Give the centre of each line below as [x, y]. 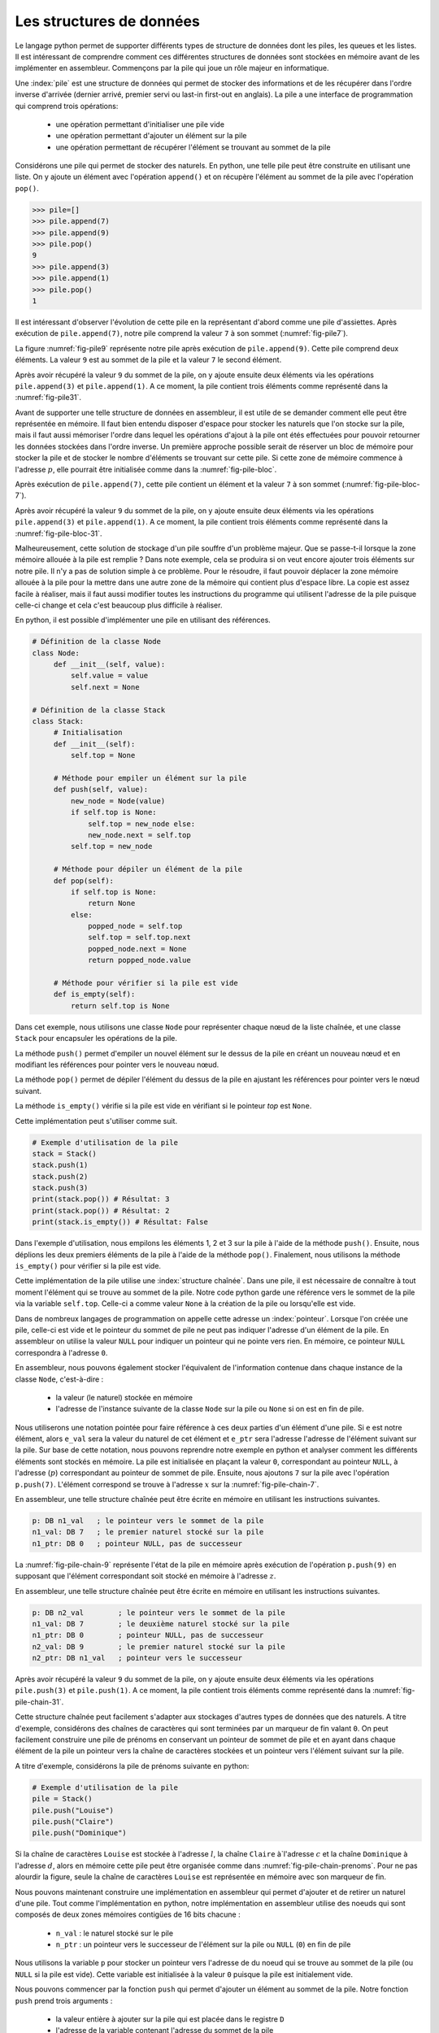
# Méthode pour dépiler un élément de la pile [148, 869]
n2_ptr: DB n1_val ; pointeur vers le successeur [137, 1658]
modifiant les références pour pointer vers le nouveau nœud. [117, 1064]
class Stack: [58, 721]
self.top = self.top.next [139, 938]
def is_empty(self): [94, 995]
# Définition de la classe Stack [99, 710]
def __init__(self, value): [109, 664]
